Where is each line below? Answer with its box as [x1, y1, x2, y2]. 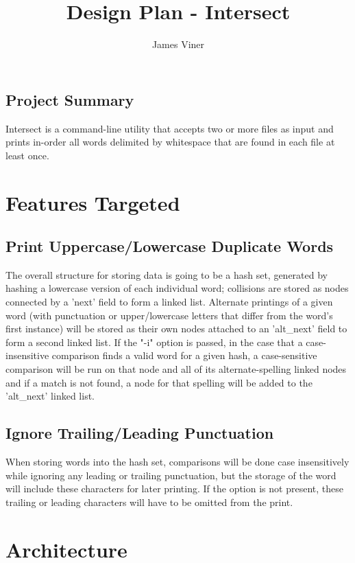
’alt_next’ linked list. [5, 389, 95, 403]
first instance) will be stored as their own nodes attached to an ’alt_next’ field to [5, 321, 347, 336]
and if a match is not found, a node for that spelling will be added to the [5, 375, 313, 389]
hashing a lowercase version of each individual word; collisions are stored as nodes [5, 281, 349, 295]
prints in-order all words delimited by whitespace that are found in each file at [5, 135, 335, 149]
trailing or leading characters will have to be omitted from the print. [5, 494, 293, 509]
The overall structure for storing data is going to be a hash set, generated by [5, 267, 328, 281]
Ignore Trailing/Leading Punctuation [5, 422, 274, 444]
